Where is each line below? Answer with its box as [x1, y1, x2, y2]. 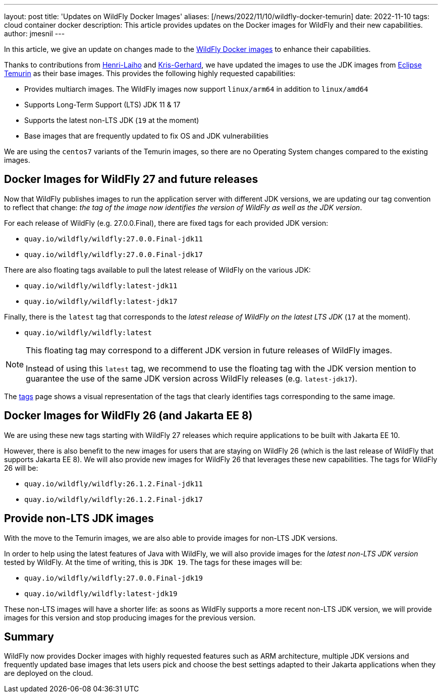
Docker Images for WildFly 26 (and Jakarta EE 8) [4, 409, 253, 422]
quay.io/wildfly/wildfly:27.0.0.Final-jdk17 [24, 250, 203, 259]
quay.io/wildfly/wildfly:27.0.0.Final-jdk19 [24, 574, 203, 582]
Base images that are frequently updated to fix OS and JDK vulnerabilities [24, 132, 269, 140]
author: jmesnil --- [4, 29, 65, 38]
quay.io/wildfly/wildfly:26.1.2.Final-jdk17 [24, 495, 203, 503]
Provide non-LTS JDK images [4, 512, 154, 525]
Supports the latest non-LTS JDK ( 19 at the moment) [24, 116, 199, 124]
